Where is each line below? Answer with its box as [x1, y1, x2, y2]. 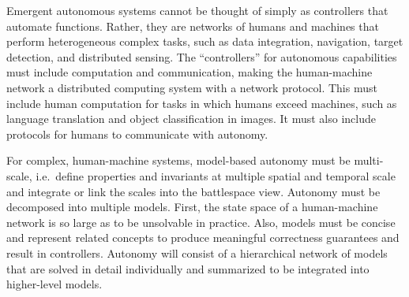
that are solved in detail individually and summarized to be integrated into [6, 260, 370, 277]
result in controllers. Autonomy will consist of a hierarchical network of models [6, 244, 388, 261]
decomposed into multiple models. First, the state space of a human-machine [6, 199, 378, 215]
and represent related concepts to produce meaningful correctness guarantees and [6, 229, 400, 246]
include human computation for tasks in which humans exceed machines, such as [6, 95, 397, 111]
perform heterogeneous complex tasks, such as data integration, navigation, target [6, 33, 403, 50]
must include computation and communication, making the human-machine [6, 64, 373, 80]
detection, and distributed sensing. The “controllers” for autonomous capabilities [6, 48, 397, 65]
